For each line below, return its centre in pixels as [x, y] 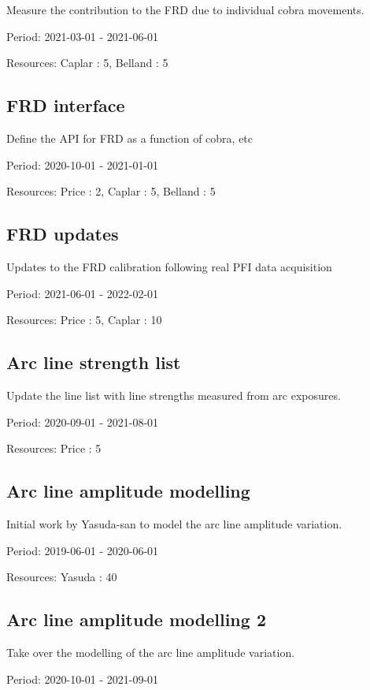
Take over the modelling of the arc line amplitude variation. [151, 652]
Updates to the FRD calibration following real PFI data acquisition [169, 266]
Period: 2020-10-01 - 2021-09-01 [83, 679]
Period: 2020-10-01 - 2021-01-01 [83, 164]
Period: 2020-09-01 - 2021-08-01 [83, 421]
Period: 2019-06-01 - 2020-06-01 [83, 550]
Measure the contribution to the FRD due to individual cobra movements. [185, 9]
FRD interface [66, 105]
